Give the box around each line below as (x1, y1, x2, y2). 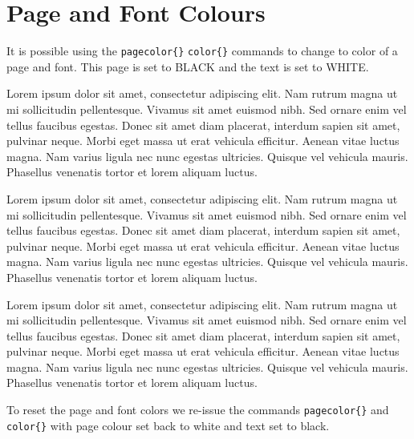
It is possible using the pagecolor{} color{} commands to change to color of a (6, 42, 398, 59)
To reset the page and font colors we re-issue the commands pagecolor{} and (6, 401, 389, 418)
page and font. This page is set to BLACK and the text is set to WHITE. (6, 58, 369, 75)
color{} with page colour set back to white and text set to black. (6, 417, 330, 433)
